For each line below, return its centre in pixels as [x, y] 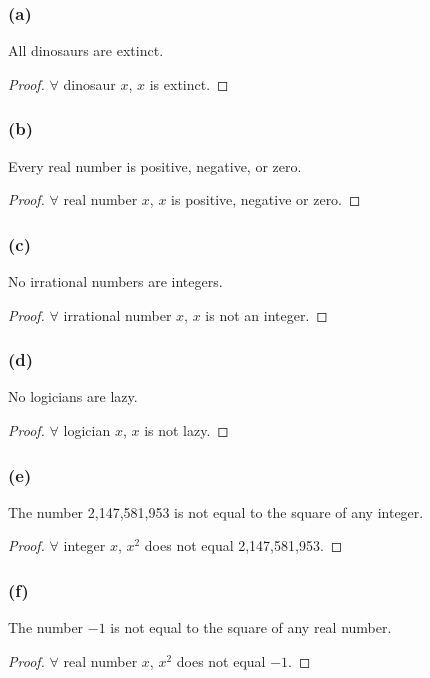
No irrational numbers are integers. [115, 281]
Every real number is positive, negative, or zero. [155, 165]
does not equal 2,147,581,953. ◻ [243, 545]
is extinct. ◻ [189, 83]
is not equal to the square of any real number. [251, 627]
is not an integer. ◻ [266, 314]
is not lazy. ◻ [186, 430]
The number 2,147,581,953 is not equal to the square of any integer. [216, 511]
